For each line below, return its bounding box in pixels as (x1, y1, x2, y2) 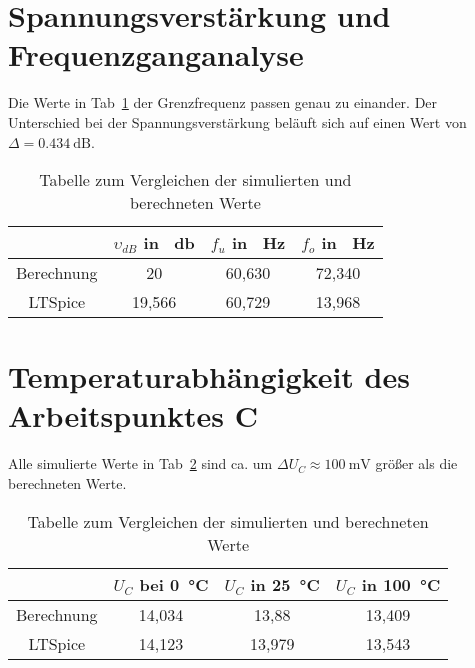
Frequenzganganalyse (8, 34, 304, 75)
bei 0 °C (139, 572, 209, 596)
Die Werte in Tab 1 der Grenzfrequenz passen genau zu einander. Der (8, 92, 438, 113)
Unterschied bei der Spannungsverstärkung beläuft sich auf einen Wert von (8, 111, 467, 132)
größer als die (375, 453, 458, 474)
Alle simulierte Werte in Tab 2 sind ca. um (8, 453, 273, 474)
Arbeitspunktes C (8, 395, 258, 436)
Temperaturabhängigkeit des (8, 356, 410, 397)
